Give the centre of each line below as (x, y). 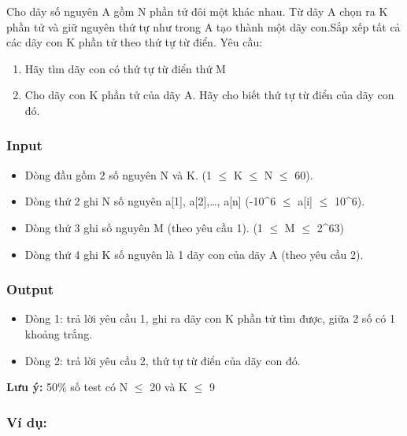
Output (30, 289)
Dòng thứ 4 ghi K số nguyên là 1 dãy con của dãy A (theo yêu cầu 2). (194, 254)
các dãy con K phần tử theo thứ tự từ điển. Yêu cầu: (135, 42)
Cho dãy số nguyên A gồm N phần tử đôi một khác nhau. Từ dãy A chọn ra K (197, 11)
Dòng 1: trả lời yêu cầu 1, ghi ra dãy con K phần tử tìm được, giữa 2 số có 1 (210, 318)
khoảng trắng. (59, 333)
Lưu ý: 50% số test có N (67, 387)
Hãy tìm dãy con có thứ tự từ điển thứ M (125, 68)
